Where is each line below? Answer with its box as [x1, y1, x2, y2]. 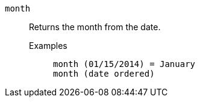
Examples [29, 40, 67, 51]
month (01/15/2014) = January [53, 59, 196, 69]
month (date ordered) [53, 69, 155, 78]
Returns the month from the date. [29, 22, 161, 32]
